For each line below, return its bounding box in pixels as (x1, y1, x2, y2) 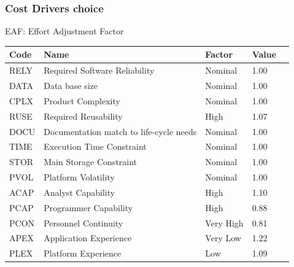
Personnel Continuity (44, 216, 123, 229)
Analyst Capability (44, 185, 115, 198)
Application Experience (44, 231, 132, 244)
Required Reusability (44, 109, 123, 122)
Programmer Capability (44, 201, 133, 214)
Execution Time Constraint (44, 140, 147, 153)
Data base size (44, 79, 98, 91)
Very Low (205, 231, 241, 244)
